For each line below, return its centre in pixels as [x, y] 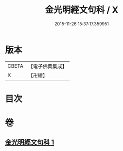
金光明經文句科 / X [82, 10]
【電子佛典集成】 [47, 66]
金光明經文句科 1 [30, 142]
